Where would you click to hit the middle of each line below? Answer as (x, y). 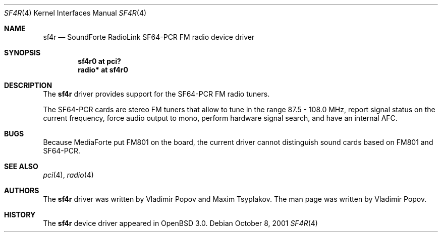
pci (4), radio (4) (68, 175)
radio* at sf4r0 (103, 70)
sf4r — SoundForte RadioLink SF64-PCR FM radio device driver (149, 37)
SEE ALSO (21, 166)
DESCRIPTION (28, 85)
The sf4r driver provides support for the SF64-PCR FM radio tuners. (156, 94)
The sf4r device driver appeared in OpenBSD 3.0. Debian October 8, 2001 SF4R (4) (180, 223)
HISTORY (20, 215)
